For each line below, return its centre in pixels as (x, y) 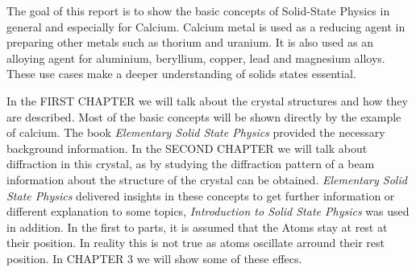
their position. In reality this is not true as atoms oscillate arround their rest (196, 243)
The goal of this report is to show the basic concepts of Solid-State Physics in (198, 10)
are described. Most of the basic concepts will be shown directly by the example (204, 116)
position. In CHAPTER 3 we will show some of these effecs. (154, 258)
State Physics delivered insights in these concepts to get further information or (201, 195)
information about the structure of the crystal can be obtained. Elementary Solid (207, 179)
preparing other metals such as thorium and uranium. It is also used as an (190, 42)
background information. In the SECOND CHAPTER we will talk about (187, 148)
